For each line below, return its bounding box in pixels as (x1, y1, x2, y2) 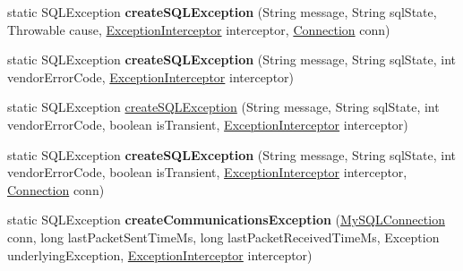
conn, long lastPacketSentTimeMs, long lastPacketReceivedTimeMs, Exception (7, 227, 440, 246)
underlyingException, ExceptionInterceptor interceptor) (7, 245, 313, 264)
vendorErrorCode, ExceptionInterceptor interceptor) (7, 67, 295, 86)
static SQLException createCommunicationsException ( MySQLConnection (7, 210, 445, 229)
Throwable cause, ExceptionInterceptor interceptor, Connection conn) (7, 20, 390, 38)
